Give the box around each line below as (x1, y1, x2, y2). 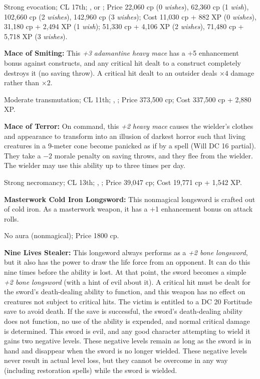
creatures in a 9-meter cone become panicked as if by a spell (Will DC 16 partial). (4, 140, 256, 151)
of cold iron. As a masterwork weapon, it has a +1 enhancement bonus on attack (4, 204, 253, 214)
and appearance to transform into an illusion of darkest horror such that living (4, 130, 246, 141)
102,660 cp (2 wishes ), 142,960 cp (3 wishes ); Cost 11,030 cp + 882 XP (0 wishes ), (4, 11, 256, 22)
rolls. (4, 213, 19, 224)
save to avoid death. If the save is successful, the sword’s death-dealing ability (4, 306, 243, 316)
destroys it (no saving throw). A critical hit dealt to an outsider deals (4, 67, 217, 78)
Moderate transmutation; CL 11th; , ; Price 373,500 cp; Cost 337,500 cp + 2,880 (4, 94, 251, 104)
